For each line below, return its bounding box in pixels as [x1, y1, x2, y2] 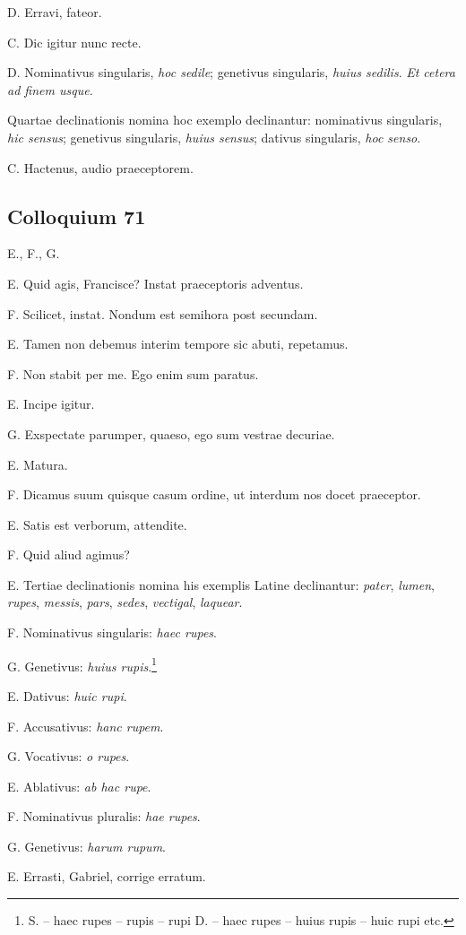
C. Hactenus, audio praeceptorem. [7, 158, 194, 177]
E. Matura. [7, 455, 68, 473]
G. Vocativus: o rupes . [7, 747, 130, 766]
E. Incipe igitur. [7, 394, 95, 413]
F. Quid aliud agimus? [7, 545, 130, 564]
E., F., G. [7, 244, 60, 263]
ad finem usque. [7, 80, 93, 99]
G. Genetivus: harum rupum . [7, 836, 166, 855]
